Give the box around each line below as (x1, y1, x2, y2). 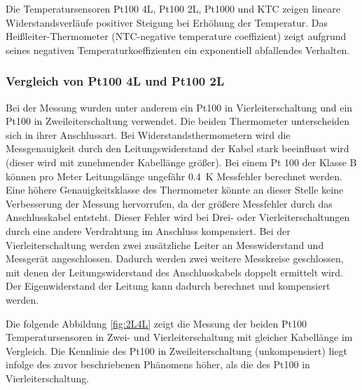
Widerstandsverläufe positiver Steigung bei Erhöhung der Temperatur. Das (6, 15, 328, 29)
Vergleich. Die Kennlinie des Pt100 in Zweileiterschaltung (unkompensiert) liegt (6, 343, 348, 358)
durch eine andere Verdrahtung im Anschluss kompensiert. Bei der (6, 223, 291, 238)
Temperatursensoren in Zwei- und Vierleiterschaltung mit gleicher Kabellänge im (6, 330, 353, 344)
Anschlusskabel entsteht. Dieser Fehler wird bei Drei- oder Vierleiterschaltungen (6, 210, 350, 224)
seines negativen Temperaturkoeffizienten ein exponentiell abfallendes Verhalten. (6, 42, 350, 57)
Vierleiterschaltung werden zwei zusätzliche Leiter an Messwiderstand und (6, 237, 324, 252)
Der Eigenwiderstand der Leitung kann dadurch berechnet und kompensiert (6, 278, 330, 293)
